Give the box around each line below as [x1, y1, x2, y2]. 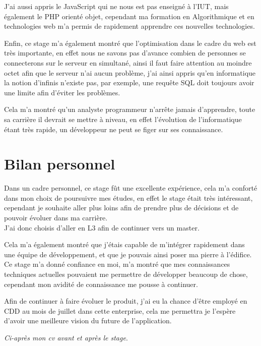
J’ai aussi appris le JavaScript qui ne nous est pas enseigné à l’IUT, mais [4, 1, 229, 11]
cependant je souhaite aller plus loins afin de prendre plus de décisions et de [4, 202, 239, 213]
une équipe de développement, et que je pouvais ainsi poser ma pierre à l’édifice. [4, 249, 252, 259]
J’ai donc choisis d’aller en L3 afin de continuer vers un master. [4, 222, 200, 233]
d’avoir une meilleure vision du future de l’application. [4, 315, 172, 326]
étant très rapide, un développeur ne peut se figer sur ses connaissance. [4, 124, 223, 134]
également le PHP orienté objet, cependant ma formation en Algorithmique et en [4, 11, 254, 21]
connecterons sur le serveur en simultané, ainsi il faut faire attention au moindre [4, 57, 252, 68]
